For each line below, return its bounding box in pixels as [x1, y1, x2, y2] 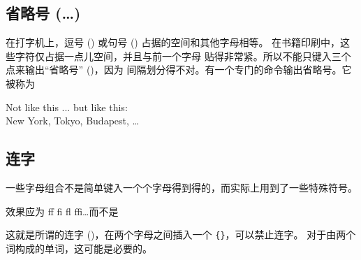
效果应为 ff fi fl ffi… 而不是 [6, 203, 119, 218]
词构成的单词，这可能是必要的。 [6, 240, 152, 255]
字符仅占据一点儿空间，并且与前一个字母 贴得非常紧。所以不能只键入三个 [15, 48, 351, 63]
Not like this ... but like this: [6, 99, 128, 114]
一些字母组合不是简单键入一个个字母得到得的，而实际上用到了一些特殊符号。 [6, 180, 358, 194]
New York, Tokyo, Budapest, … [6, 113, 139, 128]
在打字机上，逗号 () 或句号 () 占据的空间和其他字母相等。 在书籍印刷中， [6, 35, 341, 50]
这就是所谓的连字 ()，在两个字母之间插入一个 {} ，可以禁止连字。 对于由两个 [6, 227, 356, 242]
